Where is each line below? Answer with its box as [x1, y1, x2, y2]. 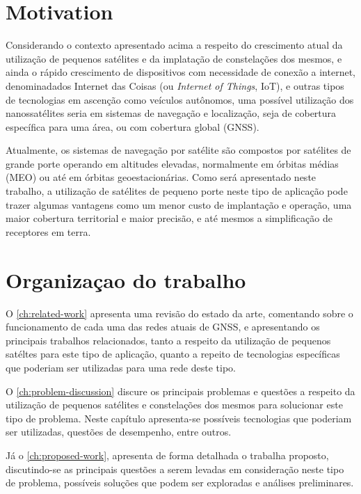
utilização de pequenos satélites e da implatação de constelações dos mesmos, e [6, 51, 342, 65]
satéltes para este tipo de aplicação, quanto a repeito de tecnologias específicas [6, 346, 340, 361]
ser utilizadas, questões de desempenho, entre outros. [6, 424, 232, 439]
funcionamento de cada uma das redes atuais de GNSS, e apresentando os [6, 319, 320, 334]
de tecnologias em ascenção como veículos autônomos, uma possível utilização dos [6, 92, 354, 106]
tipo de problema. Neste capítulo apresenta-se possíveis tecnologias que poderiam [6, 411, 352, 425]
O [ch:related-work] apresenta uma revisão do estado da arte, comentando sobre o [6, 305, 353, 320]
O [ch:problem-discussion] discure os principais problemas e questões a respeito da [6, 383, 355, 398]
